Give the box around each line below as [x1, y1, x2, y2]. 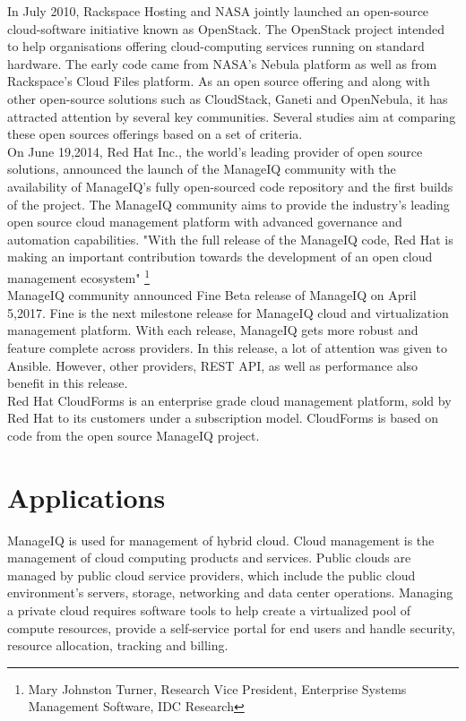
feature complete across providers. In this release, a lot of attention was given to [7, 338, 447, 356]
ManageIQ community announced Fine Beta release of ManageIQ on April [7, 286, 417, 305]
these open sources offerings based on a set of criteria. [7, 124, 303, 143]
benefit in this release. [7, 373, 128, 392]
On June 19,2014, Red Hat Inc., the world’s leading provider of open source [7, 142, 423, 160]
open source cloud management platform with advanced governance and [7, 212, 402, 231]
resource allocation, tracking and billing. [7, 636, 229, 655]
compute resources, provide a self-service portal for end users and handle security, [7, 618, 455, 637]
